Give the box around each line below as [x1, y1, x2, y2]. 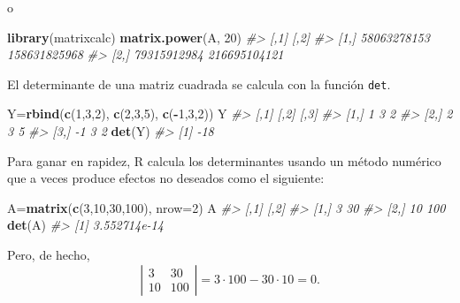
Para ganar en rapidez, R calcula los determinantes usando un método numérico [7, 151, 441, 170]
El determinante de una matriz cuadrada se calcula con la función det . [7, 74, 391, 93]
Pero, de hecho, [7, 246, 90, 263]
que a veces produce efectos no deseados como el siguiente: [7, 169, 325, 187]
